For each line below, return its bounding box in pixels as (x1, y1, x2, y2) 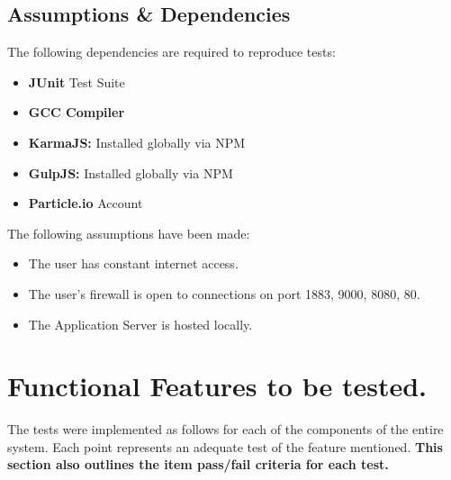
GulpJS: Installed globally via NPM (28, 163, 233, 182)
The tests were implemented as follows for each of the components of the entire (7, 420, 444, 439)
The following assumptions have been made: (7, 223, 250, 242)
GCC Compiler (28, 103, 125, 122)
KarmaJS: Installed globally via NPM (28, 132, 246, 151)
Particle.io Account (28, 194, 143, 213)
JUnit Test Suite (28, 72, 125, 91)
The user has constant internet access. (28, 254, 239, 273)
